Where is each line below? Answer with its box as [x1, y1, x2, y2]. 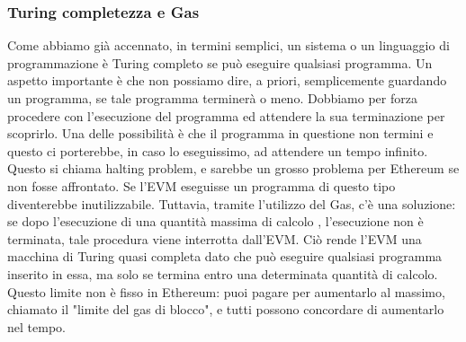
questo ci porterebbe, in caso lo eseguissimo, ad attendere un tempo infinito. [7, 141, 428, 160]
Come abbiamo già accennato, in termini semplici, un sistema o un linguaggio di [7, 36, 450, 55]
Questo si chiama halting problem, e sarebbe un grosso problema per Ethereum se [7, 159, 460, 178]
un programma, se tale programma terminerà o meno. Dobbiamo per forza [7, 89, 417, 107]
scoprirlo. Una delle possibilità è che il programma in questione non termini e [7, 124, 434, 143]
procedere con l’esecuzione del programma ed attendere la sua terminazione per [7, 106, 445, 125]
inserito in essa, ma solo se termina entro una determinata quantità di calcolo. [7, 264, 438, 283]
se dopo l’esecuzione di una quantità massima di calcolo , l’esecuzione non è [7, 212, 424, 231]
